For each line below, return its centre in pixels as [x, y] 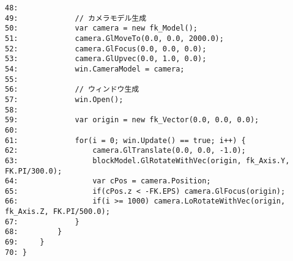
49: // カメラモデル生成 [76, 18]
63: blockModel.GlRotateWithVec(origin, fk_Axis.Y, [147, 160]
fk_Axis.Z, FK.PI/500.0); [57, 212]
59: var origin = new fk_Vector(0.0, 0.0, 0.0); [132, 120]
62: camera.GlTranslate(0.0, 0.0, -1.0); [125, 151]
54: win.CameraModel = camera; [95, 69]
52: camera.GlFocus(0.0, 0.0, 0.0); [106, 49]
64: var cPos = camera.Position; [108, 181]
